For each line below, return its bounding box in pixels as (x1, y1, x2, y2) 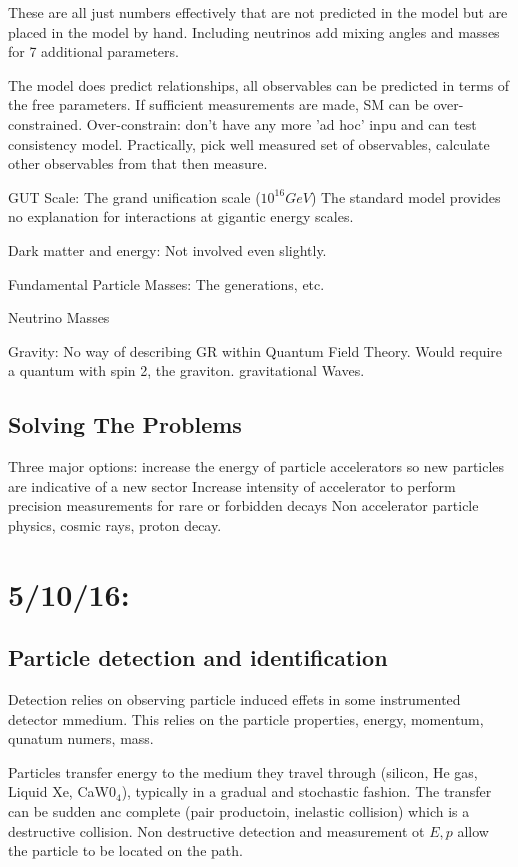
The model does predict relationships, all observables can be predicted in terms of (8, 74, 510, 95)
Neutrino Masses (8, 307, 110, 328)
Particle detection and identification (8, 642, 388, 673)
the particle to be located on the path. (8, 840, 243, 861)
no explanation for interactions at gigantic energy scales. (8, 206, 354, 227)
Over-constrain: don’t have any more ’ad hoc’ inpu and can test (86, 113, 477, 134)
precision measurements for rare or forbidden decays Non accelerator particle (8, 495, 479, 516)
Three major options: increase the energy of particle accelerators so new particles (8, 456, 505, 477)
